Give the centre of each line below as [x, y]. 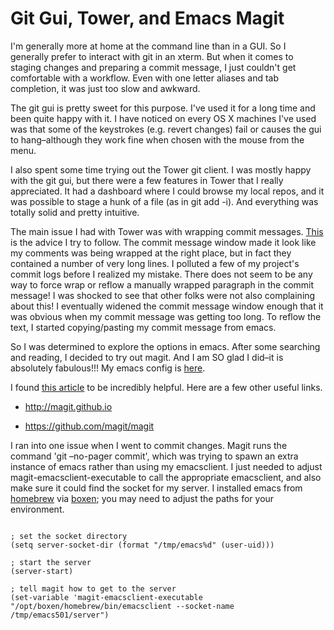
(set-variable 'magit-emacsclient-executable [106, 597]
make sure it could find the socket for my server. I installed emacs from [156, 488]
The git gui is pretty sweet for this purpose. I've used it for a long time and [163, 108]
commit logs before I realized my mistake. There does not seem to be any [161, 274]
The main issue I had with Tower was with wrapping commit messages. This [167, 231]
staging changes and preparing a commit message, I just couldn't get [153, 67]
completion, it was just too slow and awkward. [105, 88]
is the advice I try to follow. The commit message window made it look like [163, 242]
